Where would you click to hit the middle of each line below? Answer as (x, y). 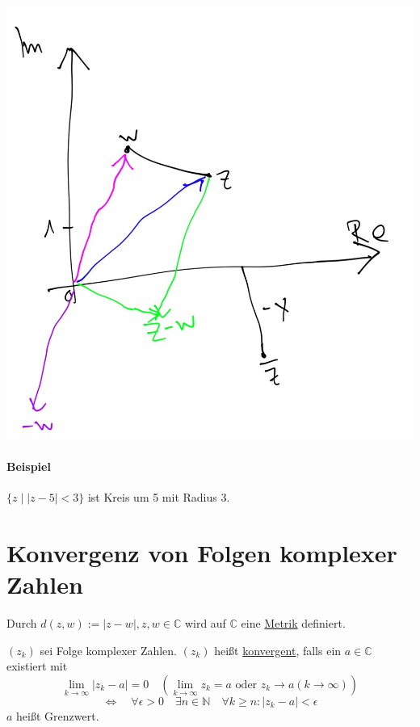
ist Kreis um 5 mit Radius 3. (159, 497)
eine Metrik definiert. (293, 623)
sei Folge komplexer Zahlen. (109, 650)
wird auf (205, 623)
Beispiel (29, 466)
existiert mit (37, 666)
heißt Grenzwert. (58, 716)
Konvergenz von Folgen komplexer (202, 553)
